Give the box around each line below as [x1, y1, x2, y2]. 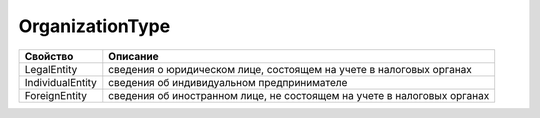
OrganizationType [18, 15, 171, 37]
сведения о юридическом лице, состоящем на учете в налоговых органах [108, 62, 472, 76]
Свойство [24, 49, 74, 63]
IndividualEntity [24, 75, 97, 89]
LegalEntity [24, 62, 78, 76]
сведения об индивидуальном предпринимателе [108, 75, 348, 89]
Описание [108, 49, 159, 63]
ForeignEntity [24, 88, 88, 102]
